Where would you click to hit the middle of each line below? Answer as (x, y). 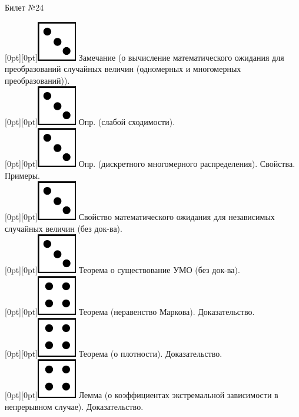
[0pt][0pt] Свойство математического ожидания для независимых (140, 217)
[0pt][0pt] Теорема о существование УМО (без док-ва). (122, 270)
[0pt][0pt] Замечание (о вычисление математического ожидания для (144, 57)
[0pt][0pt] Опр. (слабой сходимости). (90, 122)
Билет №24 (24, 7)
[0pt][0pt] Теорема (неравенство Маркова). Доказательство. (130, 311)
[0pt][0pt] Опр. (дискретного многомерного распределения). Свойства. (150, 163)
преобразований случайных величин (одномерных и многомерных (123, 69)
